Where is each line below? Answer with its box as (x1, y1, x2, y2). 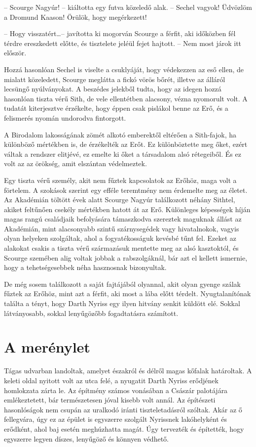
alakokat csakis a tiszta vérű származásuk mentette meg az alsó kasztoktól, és (4, 243, 239, 253)
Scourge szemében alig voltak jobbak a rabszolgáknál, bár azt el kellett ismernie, (4, 252, 248, 263)
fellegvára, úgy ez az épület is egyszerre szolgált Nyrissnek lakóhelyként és (4, 414, 227, 424)
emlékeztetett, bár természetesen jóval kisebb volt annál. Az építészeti (4, 395, 216, 405)
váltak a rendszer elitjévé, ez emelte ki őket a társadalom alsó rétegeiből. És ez (4, 148, 241, 159)
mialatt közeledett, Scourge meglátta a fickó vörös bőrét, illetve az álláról (4, 74, 225, 84)
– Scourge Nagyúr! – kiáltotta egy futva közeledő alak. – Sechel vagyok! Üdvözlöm (4, 2, 252, 12)
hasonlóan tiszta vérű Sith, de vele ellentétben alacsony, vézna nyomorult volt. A (4, 93, 248, 103)
